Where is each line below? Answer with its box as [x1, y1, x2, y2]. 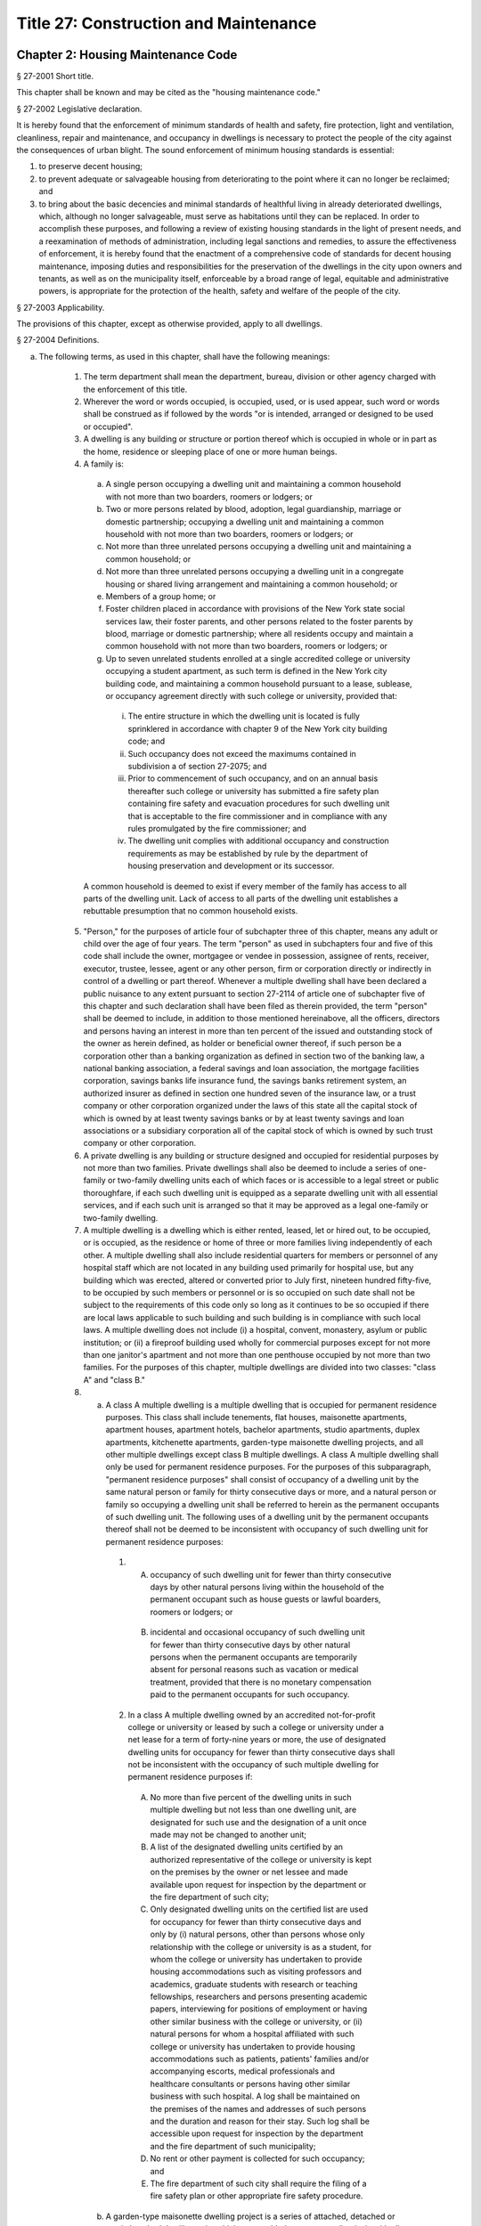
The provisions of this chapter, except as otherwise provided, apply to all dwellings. [16, 319, 322, 329]
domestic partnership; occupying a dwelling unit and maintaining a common [105, 516, 385, 527]
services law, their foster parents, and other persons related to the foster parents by [105, 615, 413, 627]
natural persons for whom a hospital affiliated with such [150, 2028, 355, 2039]
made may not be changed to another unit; [150, 1830, 307, 1840]
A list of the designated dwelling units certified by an [150, 1841, 343, 1852]
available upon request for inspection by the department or [150, 1879, 367, 1889]
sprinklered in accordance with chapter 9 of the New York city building [127, 723, 387, 734]
